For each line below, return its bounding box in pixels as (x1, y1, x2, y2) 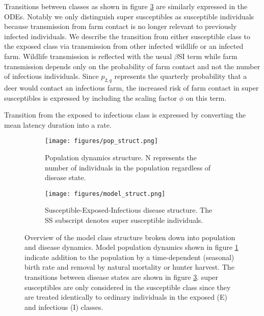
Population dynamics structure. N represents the (45, 152, 197, 162)
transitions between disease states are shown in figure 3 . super (24, 271, 218, 282)
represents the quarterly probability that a (114, 71, 247, 81)
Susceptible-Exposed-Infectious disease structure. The (45, 205, 213, 215)
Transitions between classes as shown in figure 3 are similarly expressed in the (4, 1, 248, 11)
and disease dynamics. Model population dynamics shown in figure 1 (24, 242, 239, 252)
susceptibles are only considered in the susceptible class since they (24, 281, 231, 292)
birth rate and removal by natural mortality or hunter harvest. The (24, 262, 234, 272)
